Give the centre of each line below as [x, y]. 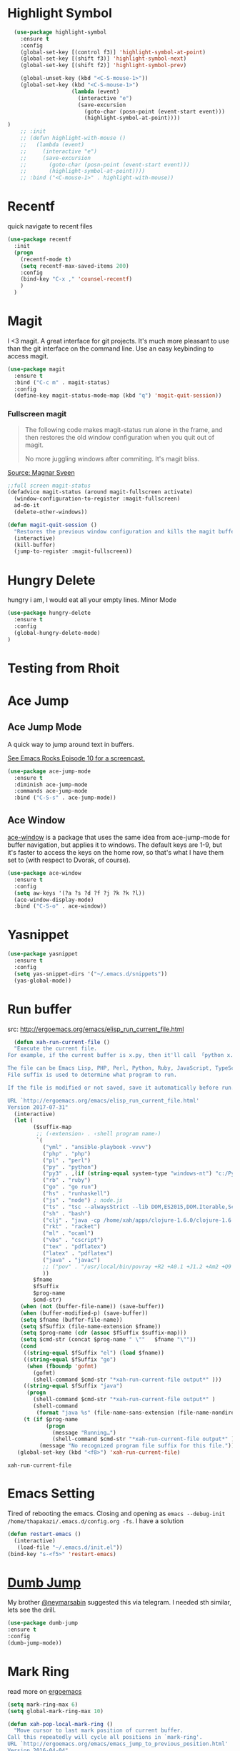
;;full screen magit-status [49, 486]
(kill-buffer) [35, 545]
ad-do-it [27, 506]
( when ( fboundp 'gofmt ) [62, 1366]
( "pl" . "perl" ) [67, 1160]
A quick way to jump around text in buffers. [71, 744]
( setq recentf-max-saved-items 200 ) [75, 266]
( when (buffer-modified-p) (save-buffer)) [84, 1313]
